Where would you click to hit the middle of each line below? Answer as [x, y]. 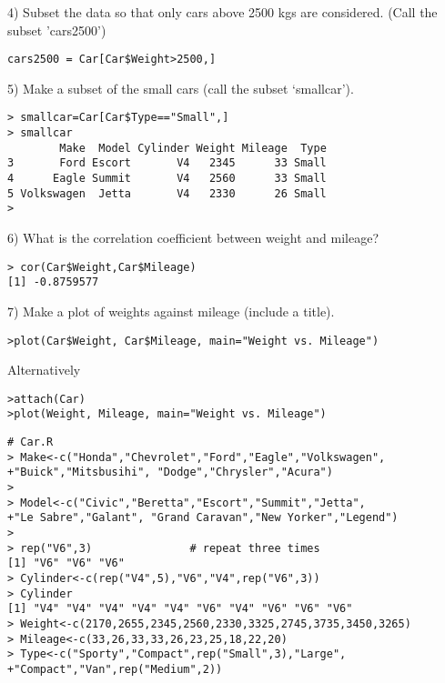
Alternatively [44, 370]
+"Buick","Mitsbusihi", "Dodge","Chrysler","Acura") [170, 472]
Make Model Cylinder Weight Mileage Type [193, 148]
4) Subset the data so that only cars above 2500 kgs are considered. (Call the [222, 12]
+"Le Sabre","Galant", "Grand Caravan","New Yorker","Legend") [203, 518]
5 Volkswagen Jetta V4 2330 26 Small [167, 193]
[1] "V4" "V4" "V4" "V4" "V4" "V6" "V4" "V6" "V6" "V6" [180, 609]
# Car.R [30, 442]
